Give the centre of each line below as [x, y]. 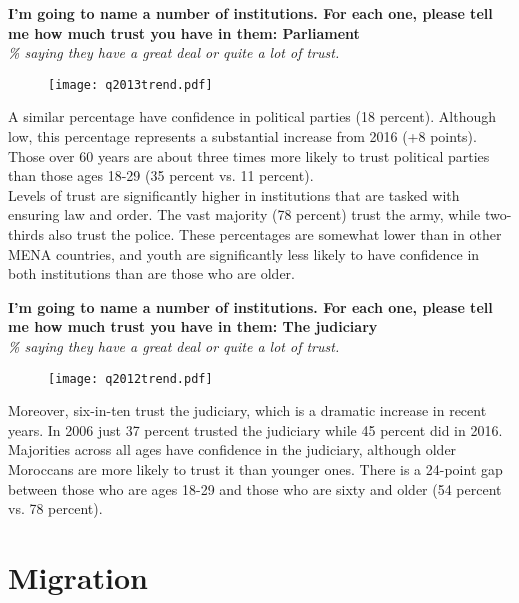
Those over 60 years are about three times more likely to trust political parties [249, 155]
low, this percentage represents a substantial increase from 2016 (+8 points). [242, 136]
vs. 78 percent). [55, 508]
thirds [26, 234]
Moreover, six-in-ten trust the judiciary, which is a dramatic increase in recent [247, 410]
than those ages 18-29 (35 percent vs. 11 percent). [161, 175]
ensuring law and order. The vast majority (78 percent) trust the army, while [244, 214]
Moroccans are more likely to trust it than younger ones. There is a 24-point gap [255, 469]
